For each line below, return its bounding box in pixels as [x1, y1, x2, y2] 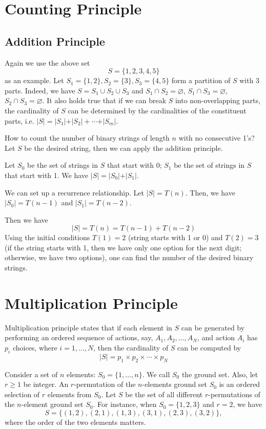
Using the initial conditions [5, 232, 90, 243]
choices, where [12, 342, 57, 353]
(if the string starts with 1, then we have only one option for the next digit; [5, 242, 242, 252]
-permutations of [208, 388, 260, 399]
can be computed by [177, 342, 241, 353]
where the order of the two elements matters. [5, 416, 146, 427]
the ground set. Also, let [181, 368, 258, 379]
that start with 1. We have [5, 169, 89, 180]
